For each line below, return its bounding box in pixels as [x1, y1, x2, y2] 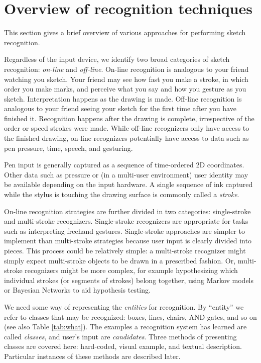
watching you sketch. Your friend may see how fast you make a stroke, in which [4, 73, 248, 84]
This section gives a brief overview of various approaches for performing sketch [4, 27, 246, 38]
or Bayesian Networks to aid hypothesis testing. [4, 285, 151, 295]
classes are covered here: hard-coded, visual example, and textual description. [4, 341, 242, 351]
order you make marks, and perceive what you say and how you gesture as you [4, 83, 246, 94]
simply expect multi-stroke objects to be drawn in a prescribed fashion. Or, [4, 255, 236, 265]
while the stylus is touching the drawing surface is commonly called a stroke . [4, 189, 239, 200]
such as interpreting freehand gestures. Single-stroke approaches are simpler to [4, 225, 245, 236]
